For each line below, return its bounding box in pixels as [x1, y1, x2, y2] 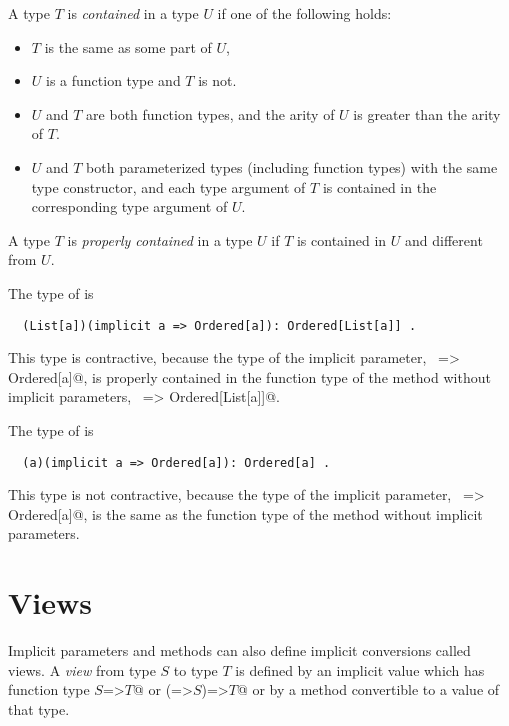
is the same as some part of [44, 36, 212, 57]
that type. [8, 698, 70, 719]
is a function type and [46, 70, 181, 91]
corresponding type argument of [31, 196, 228, 217]
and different [405, 229, 483, 250]
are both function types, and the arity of [86, 103, 335, 124]
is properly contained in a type [67, 229, 253, 250]
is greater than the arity [353, 103, 501, 124]
